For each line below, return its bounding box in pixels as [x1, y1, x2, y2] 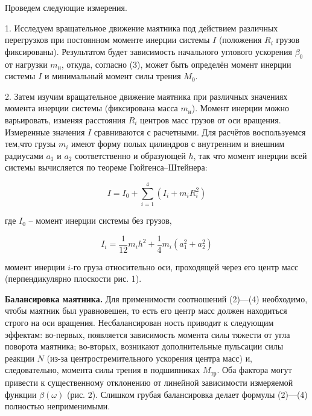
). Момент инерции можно [191, 102, 289, 114]
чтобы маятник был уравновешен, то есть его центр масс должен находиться [5, 304, 287, 317]
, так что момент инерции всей [193, 149, 307, 161]
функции [5, 388, 37, 400]
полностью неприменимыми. [5, 400, 110, 412]
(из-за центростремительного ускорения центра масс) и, [46, 351, 253, 364]
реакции [5, 351, 34, 364]
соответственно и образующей [75, 149, 186, 161]
